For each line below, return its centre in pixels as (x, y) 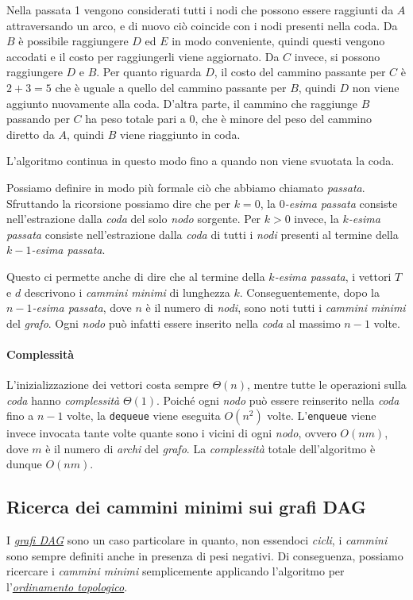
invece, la (317, 219)
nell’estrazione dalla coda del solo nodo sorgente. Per (134, 219)
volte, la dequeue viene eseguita (144, 415)
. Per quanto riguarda (149, 72)
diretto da (31, 134)
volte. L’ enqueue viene (322, 415)
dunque (24, 464)
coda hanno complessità (63, 400)
